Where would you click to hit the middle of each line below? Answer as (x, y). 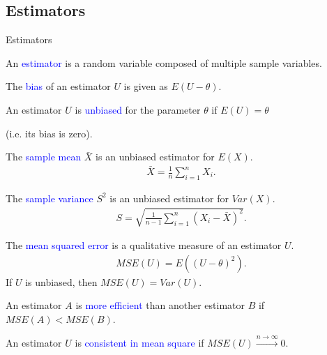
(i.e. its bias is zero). (49, 133)
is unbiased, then (61, 281)
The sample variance (50, 198)
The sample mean (44, 157)
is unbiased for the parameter (138, 109)
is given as (146, 86)
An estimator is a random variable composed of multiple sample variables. (164, 62)
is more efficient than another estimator (160, 305)
